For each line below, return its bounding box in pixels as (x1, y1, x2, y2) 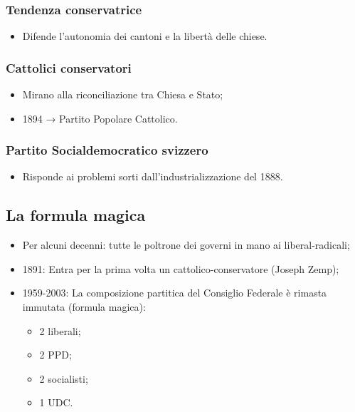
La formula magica (6, 204, 146, 226)
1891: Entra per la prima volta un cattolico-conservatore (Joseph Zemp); (22, 261, 339, 276)
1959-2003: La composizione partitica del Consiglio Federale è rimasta (22, 285, 327, 300)
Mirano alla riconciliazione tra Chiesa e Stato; (22, 87, 223, 102)
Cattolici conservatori (6, 58, 132, 76)
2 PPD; (39, 347, 72, 362)
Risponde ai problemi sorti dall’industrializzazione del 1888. (22, 169, 283, 184)
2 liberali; (39, 323, 81, 338)
